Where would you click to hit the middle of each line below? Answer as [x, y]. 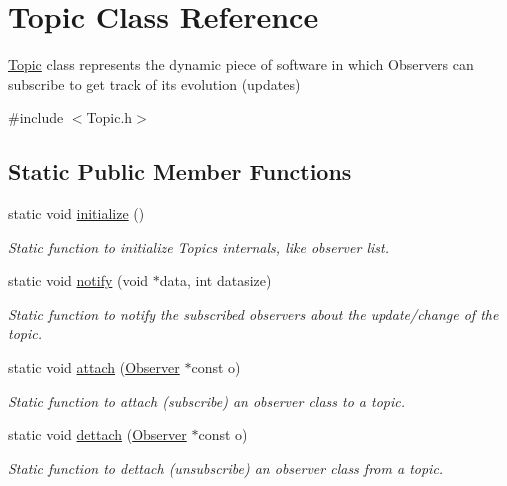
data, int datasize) [215, 280]
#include [36, 117]
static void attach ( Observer [94, 367]
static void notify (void [78, 280]
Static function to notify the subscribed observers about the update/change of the [253, 313]
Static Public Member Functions [180, 171]
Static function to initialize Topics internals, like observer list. [198, 246]
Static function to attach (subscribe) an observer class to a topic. [206, 400]
